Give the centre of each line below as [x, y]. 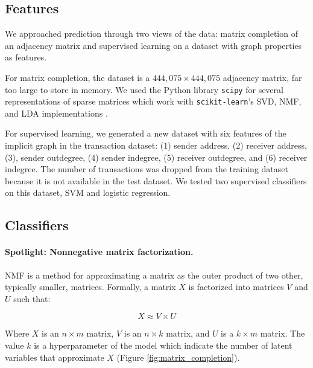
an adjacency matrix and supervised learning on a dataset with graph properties [153, 45]
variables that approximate [55, 357]
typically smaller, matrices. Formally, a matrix [90, 287]
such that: [32, 298]
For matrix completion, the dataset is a [77, 77]
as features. [26, 57]
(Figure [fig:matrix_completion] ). [178, 357]
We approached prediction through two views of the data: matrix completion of [151, 34]
